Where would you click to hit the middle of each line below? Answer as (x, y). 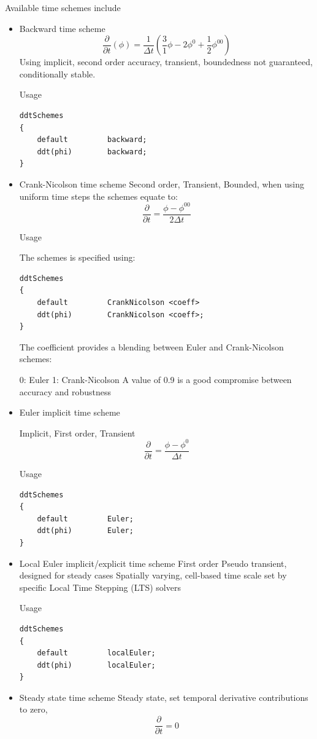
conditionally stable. (57, 73)
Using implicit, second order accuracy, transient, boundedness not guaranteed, (166, 62)
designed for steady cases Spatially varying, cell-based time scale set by (153, 575)
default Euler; (85, 519)
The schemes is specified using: (77, 257)
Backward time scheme (62, 28)
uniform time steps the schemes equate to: (98, 196)
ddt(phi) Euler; (85, 531)
